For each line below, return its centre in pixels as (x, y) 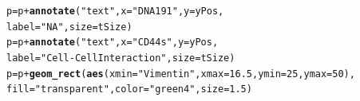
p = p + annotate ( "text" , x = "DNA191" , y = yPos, (115, 11)
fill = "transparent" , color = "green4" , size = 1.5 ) (129, 89)
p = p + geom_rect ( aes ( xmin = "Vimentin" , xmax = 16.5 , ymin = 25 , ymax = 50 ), (181, 74)
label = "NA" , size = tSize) (69, 27)
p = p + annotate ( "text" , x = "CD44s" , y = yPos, (113, 43)
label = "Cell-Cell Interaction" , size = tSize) (121, 58)
